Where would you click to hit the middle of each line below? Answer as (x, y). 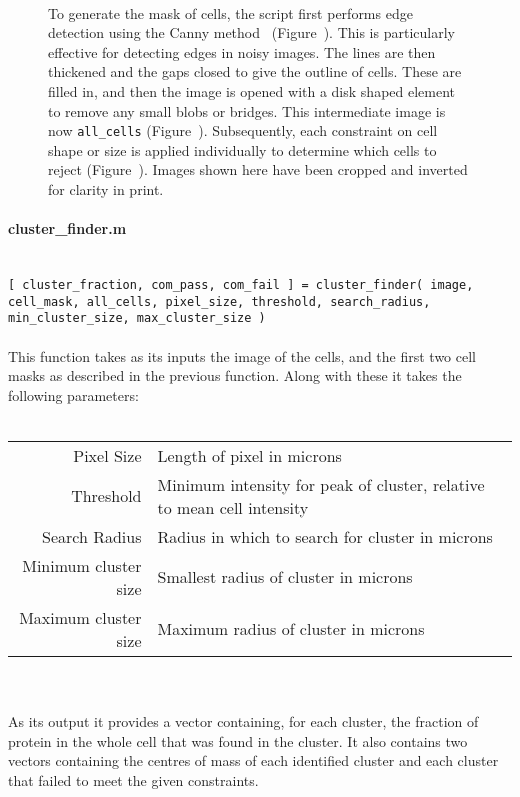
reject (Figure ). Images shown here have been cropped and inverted (258, 169)
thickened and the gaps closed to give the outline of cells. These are (255, 71)
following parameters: (73, 394)
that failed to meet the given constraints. (133, 779)
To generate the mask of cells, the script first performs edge (230, 12)
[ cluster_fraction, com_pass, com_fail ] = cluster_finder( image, (241, 284)
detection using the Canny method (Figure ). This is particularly (251, 32)
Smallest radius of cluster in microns (285, 577)
